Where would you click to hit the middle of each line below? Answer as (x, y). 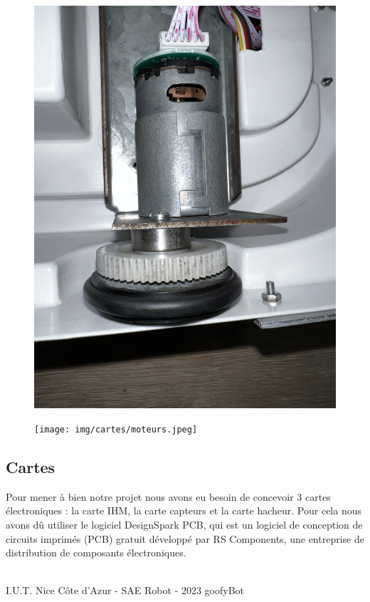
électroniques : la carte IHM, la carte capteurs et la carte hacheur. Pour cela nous (184, 510)
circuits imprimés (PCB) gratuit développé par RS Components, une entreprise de (185, 538)
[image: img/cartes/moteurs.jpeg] (116, 429)
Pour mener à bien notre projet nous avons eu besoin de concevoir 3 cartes (168, 496)
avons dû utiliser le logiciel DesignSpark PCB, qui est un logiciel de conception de (184, 524)
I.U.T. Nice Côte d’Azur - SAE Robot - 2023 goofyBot (125, 590)
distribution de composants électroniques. (96, 552)
